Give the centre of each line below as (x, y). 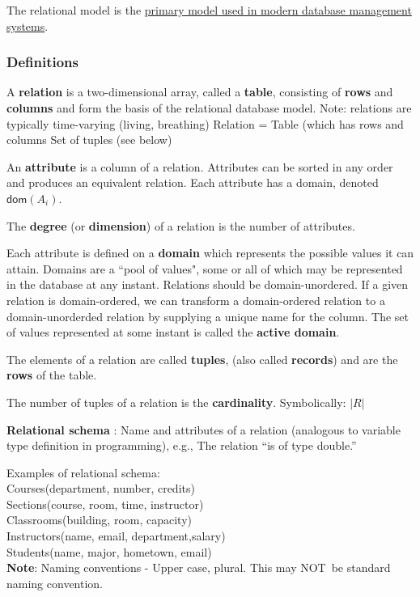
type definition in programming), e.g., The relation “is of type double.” (182, 445)
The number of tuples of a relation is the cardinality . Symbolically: (176, 402)
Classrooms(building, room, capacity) (99, 520)
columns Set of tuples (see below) (89, 140)
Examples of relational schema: (83, 472)
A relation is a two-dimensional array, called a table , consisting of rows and (200, 92)
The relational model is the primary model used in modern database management (209, 10)
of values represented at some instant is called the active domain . (173, 332)
